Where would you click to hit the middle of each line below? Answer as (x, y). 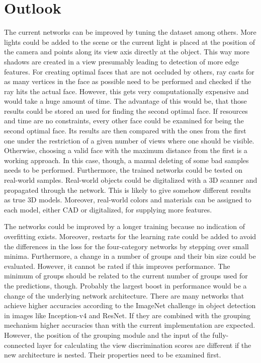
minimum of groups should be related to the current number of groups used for (126, 276)
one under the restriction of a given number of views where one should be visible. (129, 140)
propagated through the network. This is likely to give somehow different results (127, 190)
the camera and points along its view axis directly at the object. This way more (127, 52)
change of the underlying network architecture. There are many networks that (124, 295)
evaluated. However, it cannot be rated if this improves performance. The (117, 266)
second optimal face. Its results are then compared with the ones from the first (125, 131)
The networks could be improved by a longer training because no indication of (125, 226)
